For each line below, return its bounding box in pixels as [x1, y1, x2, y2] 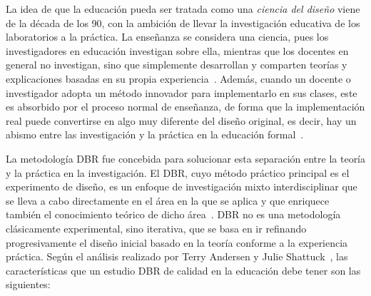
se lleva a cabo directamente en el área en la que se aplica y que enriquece [6, 193, 330, 208]
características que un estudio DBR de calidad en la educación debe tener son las [6, 262, 361, 277]
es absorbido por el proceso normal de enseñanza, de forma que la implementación [6, 99, 365, 114]
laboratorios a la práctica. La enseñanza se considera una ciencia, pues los [6, 29, 329, 44]
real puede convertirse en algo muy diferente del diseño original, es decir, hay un [6, 113, 357, 128]
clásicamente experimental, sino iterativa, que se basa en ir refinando [6, 220, 307, 235]
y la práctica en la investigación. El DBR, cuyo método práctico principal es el [6, 165, 350, 180]
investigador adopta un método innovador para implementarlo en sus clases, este [6, 85, 357, 100]
